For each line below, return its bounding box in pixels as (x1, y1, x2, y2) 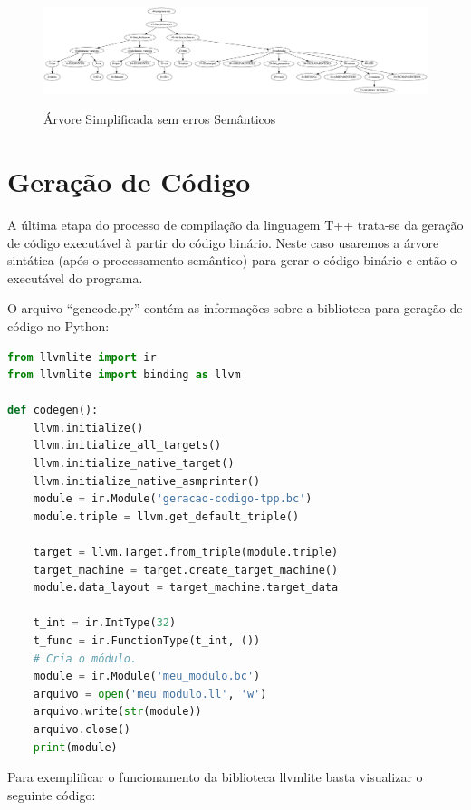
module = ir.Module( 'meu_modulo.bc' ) (33, 670, 261, 683)
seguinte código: (7, 785, 96, 804)
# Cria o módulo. (33, 652, 138, 665)
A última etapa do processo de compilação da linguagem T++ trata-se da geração (7, 214, 464, 233)
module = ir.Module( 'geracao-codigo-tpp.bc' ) (33, 492, 312, 506)
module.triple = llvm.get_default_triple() (33, 510, 300, 523)
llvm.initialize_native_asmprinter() (33, 474, 261, 488)
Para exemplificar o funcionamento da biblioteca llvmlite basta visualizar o (7, 767, 423, 786)
